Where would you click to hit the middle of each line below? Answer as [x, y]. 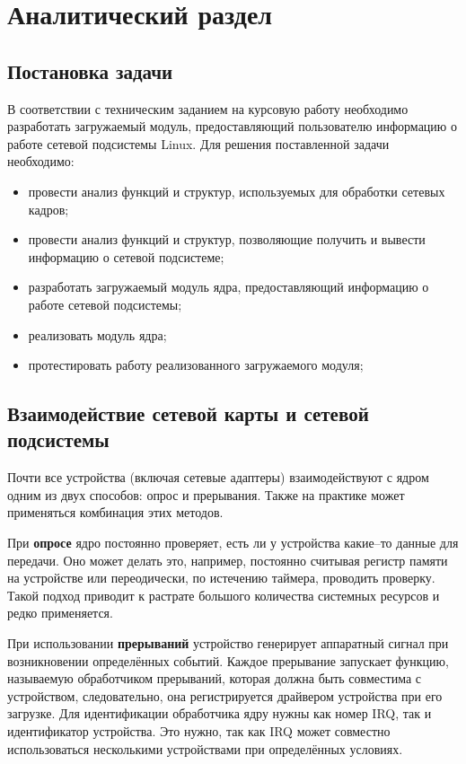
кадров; [48, 209]
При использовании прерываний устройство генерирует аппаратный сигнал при [228, 643]
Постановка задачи [90, 70]
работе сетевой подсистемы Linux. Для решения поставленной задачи [198, 143]
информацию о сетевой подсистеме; [126, 256]
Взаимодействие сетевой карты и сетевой [188, 413]
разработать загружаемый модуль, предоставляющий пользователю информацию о [232, 126]
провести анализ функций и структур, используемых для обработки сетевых [237, 191]
